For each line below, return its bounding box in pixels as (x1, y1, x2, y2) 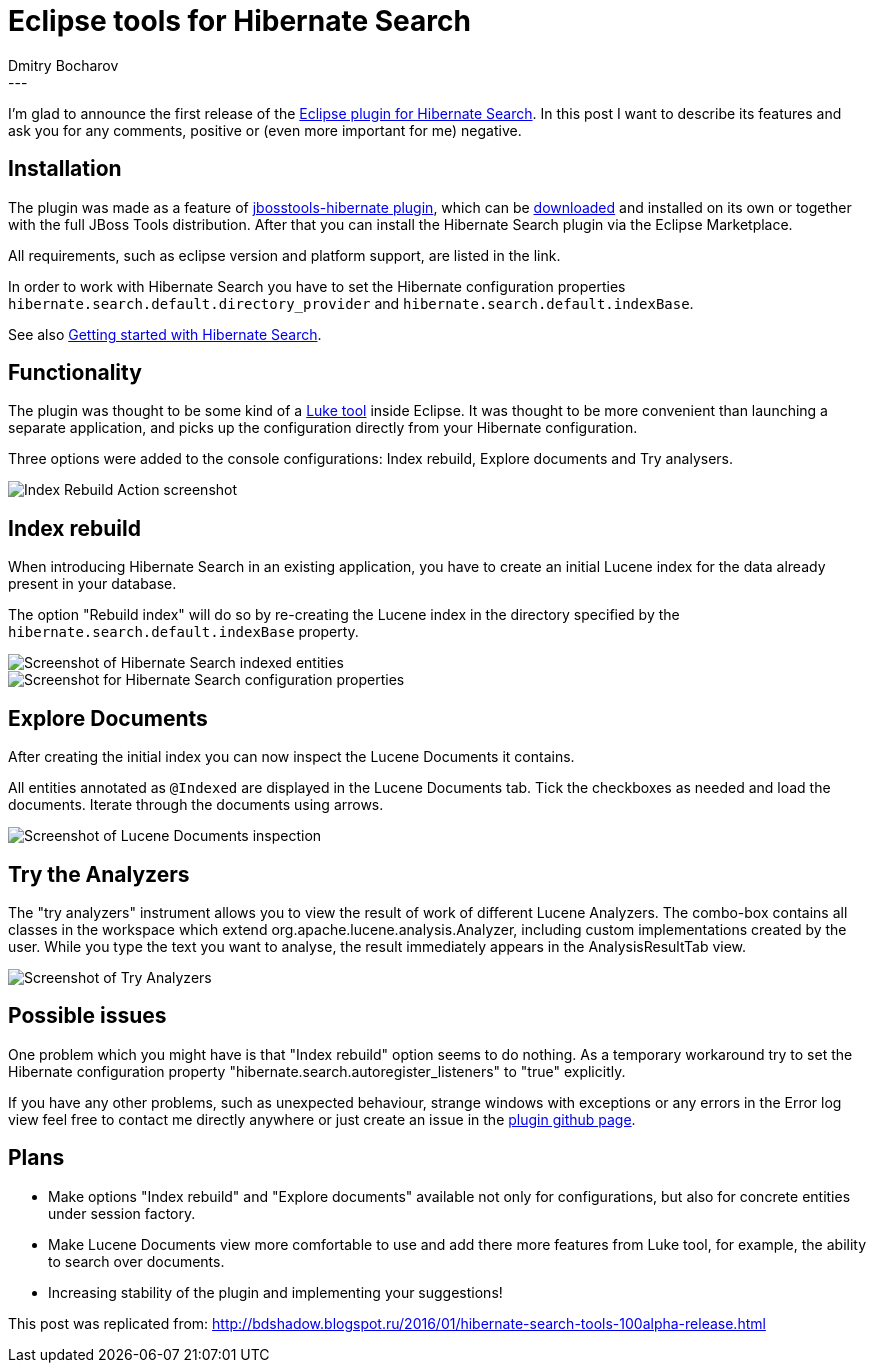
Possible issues (8, 1003, 167, 1029)
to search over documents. (48, 1252, 225, 1270)
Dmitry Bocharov (8, 56, 119, 74)
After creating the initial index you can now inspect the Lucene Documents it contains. (8, 748, 575, 766)
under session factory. (48, 1204, 196, 1222)
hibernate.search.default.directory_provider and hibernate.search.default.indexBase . (8, 294, 694, 312)
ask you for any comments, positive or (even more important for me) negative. (8, 121, 522, 139)
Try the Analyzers (8, 861, 190, 887)
